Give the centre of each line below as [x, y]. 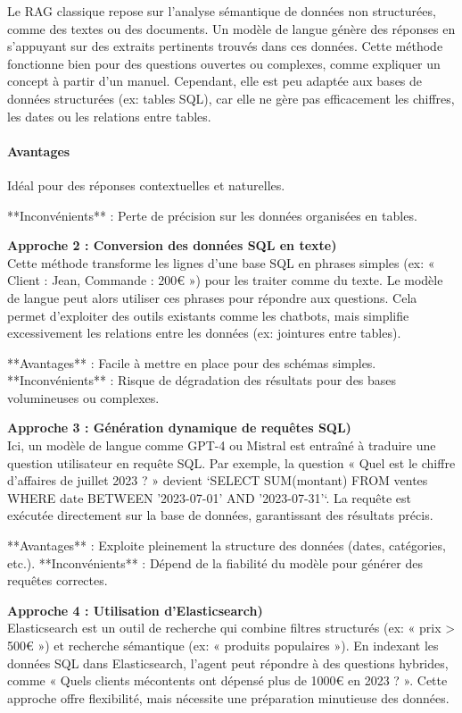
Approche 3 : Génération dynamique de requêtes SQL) [179, 428]
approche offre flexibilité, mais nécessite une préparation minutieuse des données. [228, 697]
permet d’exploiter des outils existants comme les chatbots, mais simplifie [208, 315]
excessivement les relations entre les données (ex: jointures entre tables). [204, 333]
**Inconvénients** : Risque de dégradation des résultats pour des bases [202, 380]
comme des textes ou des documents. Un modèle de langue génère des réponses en [231, 28]
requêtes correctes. [58, 580]
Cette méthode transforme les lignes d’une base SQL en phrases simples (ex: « [221, 262]
